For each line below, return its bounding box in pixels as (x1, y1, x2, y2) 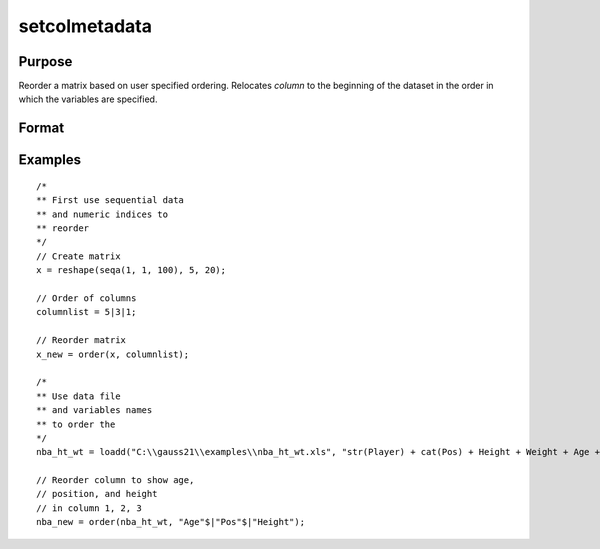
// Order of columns (36, 293, 137, 304)
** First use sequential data (36, 195, 185, 206)
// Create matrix (36, 250, 121, 262)
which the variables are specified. (18, 93, 158, 105)
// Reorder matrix (36, 335, 127, 346)
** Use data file (36, 390, 121, 402)
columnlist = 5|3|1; (36, 306, 137, 318)
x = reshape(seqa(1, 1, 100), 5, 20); (36, 265, 227, 276)
